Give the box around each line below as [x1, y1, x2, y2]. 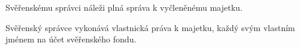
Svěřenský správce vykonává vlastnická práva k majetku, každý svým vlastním [5, 21, 295, 33]
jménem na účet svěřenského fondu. [5, 33, 137, 45]
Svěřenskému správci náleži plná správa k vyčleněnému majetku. [5, 1, 243, 13]
